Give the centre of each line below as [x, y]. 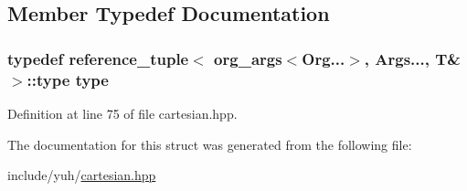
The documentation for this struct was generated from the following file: [210, 144]
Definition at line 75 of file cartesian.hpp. [122, 113]
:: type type [68, 79]
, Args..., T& [412, 58]
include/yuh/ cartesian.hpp [82, 175]
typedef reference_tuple [98, 58]
